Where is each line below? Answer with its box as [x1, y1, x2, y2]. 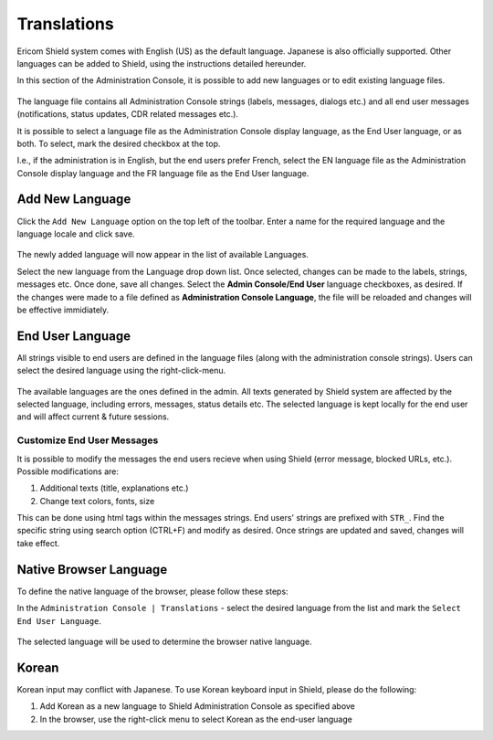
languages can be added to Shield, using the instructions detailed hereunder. [16, 58, 307, 69]
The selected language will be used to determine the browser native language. [16, 636, 312, 647]
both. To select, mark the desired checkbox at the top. [16, 138, 221, 149]
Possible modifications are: [16, 466, 119, 477]
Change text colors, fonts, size [39, 495, 155, 506]
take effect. [16, 537, 60, 548]
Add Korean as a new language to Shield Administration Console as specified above [39, 701, 356, 712]
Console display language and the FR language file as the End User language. [16, 167, 309, 178]
